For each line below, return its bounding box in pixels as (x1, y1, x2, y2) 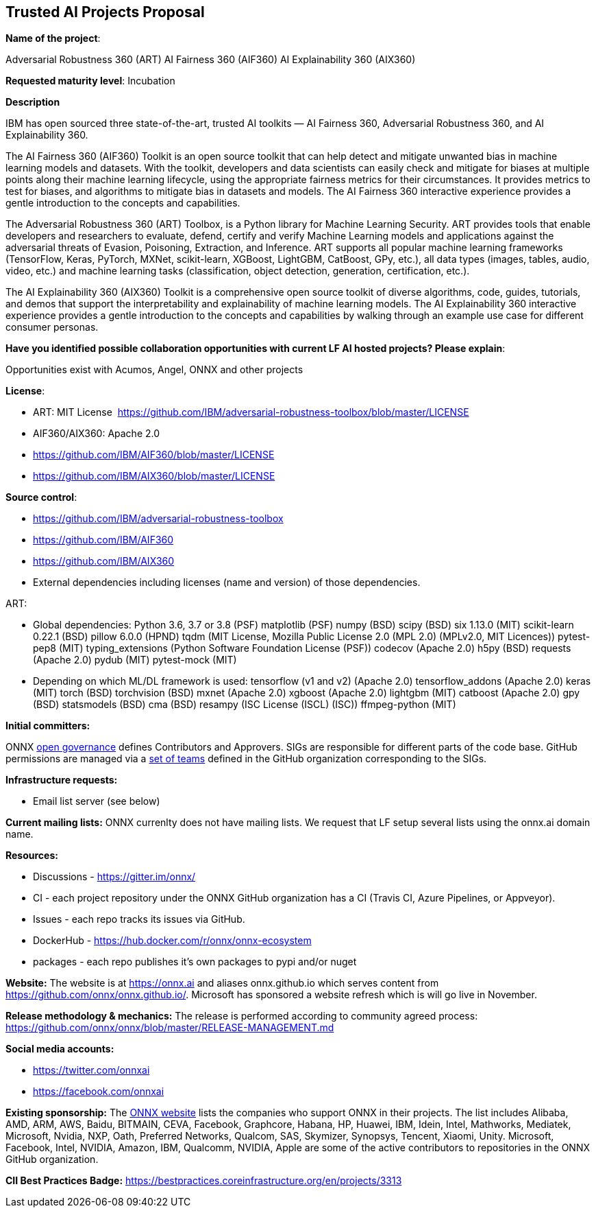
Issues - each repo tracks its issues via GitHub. (33, 913, 245, 926)
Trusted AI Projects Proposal (5, 3, 205, 21)
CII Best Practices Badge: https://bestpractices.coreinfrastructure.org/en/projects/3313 (5, 1175, 402, 1187)
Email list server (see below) (33, 795, 160, 808)
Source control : (5, 491, 77, 504)
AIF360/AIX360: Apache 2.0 (33, 427, 160, 440)
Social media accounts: (5, 1043, 114, 1055)
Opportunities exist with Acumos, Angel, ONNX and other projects (5, 364, 303, 376)
